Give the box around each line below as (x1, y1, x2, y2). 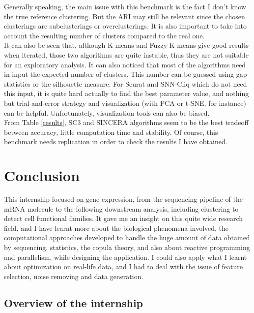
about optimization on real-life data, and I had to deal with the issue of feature (4, 261, 243, 272)
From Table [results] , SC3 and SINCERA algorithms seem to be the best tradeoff (4, 117, 249, 127)
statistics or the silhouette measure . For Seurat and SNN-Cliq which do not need (4, 78, 247, 89)
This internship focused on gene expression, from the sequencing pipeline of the (4, 194, 243, 204)
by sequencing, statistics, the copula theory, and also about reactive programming (4, 242, 250, 252)
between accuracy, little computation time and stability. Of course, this (4, 126, 218, 137)
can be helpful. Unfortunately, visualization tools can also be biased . (4, 107, 210, 118)
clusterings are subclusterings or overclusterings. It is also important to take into (4, 21, 247, 31)
